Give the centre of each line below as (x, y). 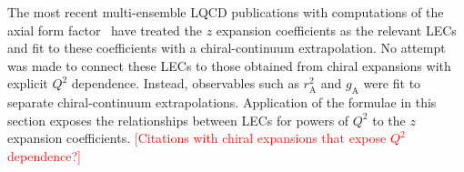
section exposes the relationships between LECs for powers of (178, 120)
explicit (28, 83)
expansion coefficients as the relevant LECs (336, 30)
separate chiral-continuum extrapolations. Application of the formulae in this (222, 102)
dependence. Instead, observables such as (185, 83)
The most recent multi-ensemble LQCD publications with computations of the (226, 12)
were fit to (392, 83)
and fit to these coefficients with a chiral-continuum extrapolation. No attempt (227, 48)
